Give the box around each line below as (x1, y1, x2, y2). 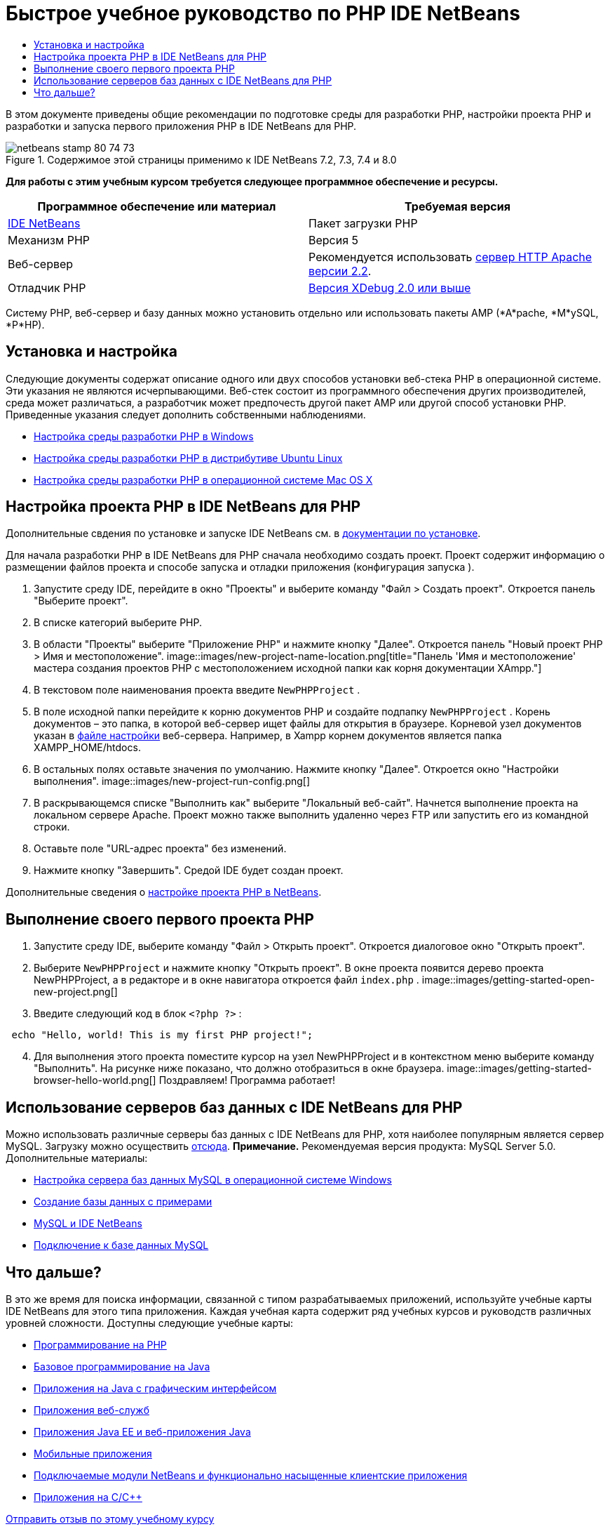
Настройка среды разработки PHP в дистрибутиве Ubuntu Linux (34, 451, 343, 464)
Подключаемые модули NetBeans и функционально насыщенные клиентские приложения (34, 1469, 468, 1481)
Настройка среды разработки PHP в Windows (34, 430, 254, 442)
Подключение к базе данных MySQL (34, 1239, 209, 1252)
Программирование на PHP (34, 1338, 167, 1351)
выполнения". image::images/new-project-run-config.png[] (34, 775, 311, 788)
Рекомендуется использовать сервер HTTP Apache (309, 249, 592, 264)
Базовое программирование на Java (34, 1360, 210, 1372)
